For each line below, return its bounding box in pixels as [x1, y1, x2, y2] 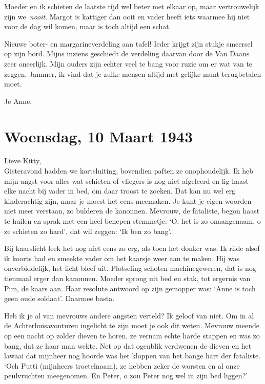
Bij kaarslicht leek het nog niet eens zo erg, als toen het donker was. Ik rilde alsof [4, 243, 260, 253]
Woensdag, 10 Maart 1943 [4, 125, 193, 146]
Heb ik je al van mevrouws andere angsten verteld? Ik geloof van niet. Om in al [4, 310, 254, 321]
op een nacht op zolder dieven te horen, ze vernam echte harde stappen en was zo [4, 330, 260, 340]
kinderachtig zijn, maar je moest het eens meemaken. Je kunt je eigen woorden [4, 195, 252, 206]
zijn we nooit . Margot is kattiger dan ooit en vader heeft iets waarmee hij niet [4, 11, 250, 22]
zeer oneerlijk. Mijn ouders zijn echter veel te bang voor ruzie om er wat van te [4, 58, 253, 69]
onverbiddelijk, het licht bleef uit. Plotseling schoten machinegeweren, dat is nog [4, 263, 256, 273]
